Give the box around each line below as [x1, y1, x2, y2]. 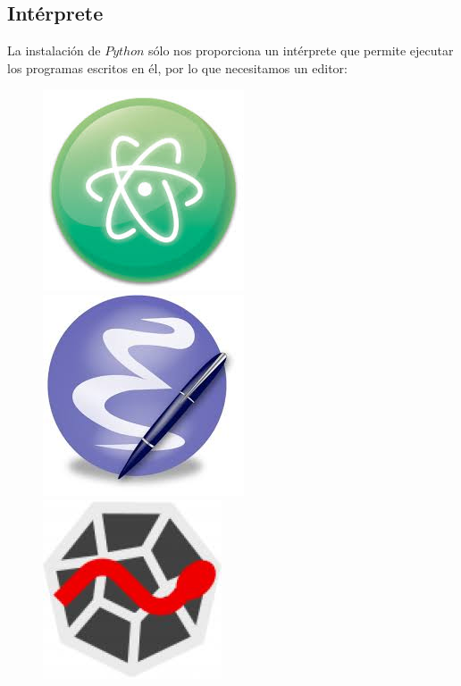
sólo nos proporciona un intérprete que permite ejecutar [148, 41, 454, 60]
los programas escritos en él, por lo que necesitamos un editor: [7, 58, 348, 77]
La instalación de [7, 41, 101, 60]
